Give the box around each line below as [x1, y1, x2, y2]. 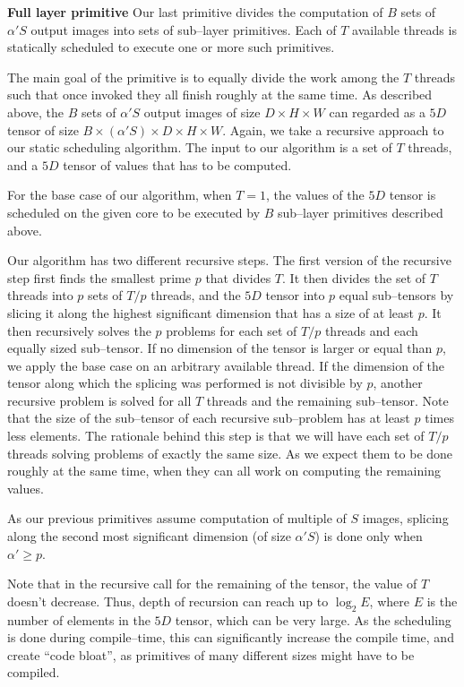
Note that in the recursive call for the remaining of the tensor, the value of [7, 574, 417, 593]
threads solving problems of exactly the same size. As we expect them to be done [7, 443, 453, 462]
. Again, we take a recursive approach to [222, 120, 444, 139]
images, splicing [362, 509, 449, 528]
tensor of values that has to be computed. [63, 155, 292, 174]
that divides [205, 268, 271, 287]
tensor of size [7, 120, 79, 139]
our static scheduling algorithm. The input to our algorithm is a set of [7, 138, 392, 157]
